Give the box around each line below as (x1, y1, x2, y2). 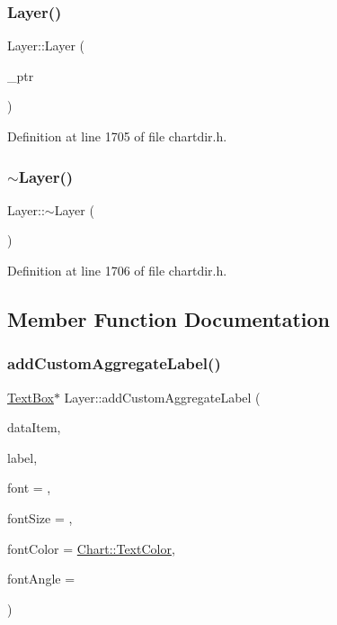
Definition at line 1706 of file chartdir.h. (7, 261, 227, 279)
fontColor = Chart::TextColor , (7, 539, 175, 557)
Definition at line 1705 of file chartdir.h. (7, 127, 227, 145)
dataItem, (7, 418, 61, 437)
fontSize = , (7, 508, 73, 527)
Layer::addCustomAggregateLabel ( (64, 387, 261, 406)
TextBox (7, 387, 54, 406)
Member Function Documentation (7, 304, 331, 332)
